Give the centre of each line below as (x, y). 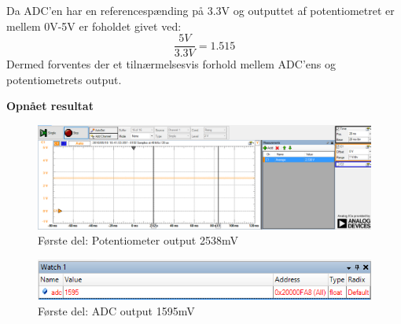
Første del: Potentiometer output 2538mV (138, 240)
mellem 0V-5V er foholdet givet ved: (94, 26)
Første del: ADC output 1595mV (116, 310)
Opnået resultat (50, 106)
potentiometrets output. (64, 79)
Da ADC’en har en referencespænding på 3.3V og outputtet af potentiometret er (200, 10)
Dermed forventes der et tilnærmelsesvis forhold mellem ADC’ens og (171, 64)
